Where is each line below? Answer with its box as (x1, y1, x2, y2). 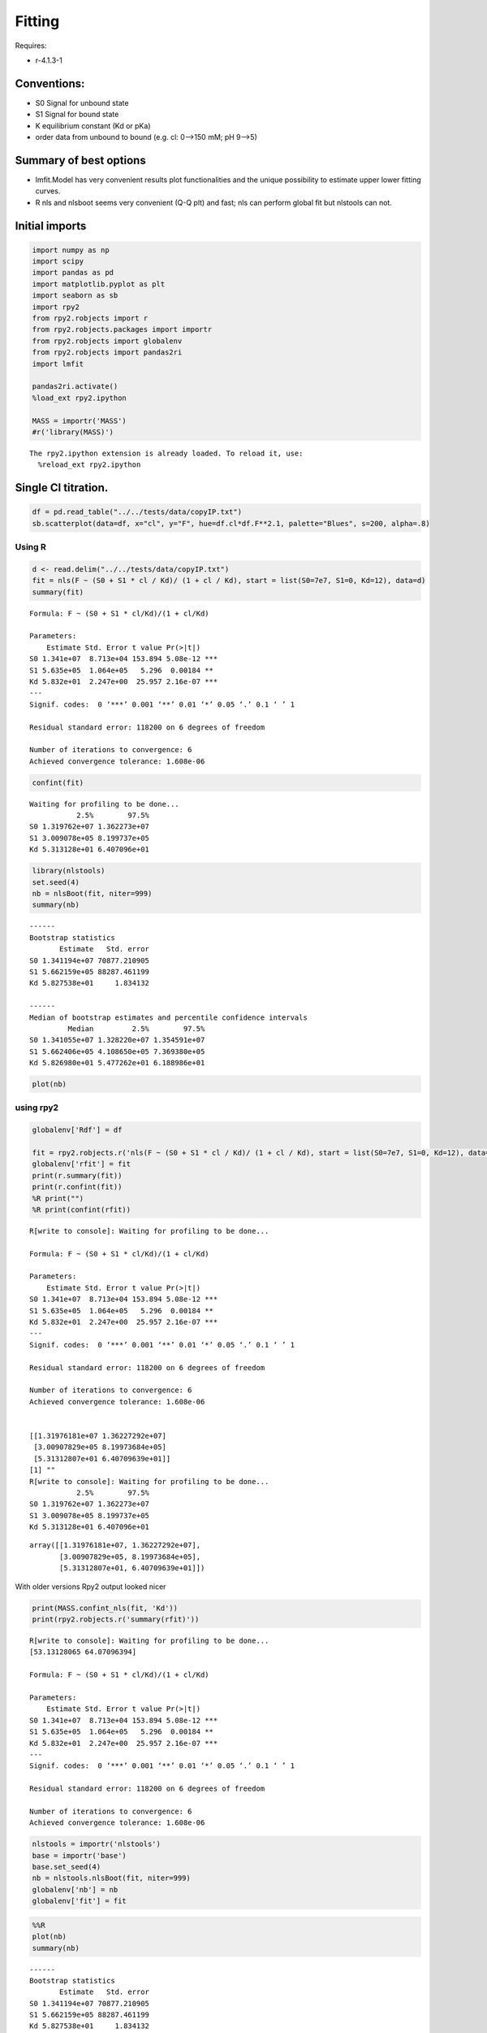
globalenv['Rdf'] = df (32, 1125, 123, 1134)
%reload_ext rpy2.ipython (37, 460, 141, 469)
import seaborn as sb (32, 291, 119, 300)
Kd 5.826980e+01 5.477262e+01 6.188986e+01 (29, 1058, 205, 1068)
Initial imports (15, 219, 87, 233)
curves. (35, 186, 61, 196)
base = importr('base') (32, 1851, 127, 1860)
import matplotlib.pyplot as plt (32, 279, 166, 289)
